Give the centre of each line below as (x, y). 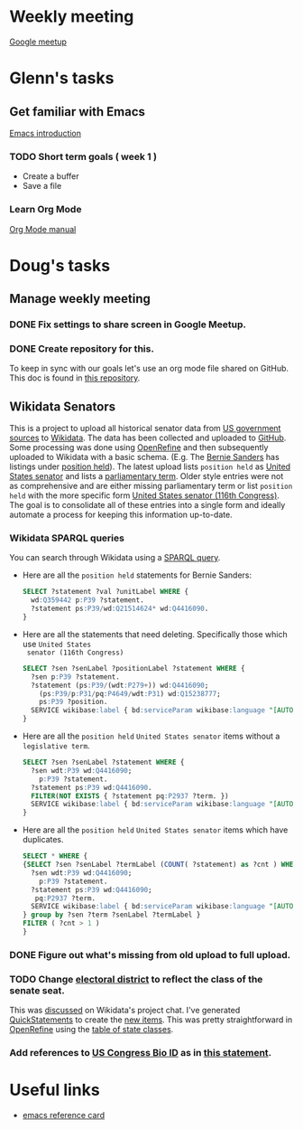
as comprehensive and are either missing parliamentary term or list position (151, 486)
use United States (57, 644)
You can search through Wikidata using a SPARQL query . (115, 558)
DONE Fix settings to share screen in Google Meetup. (128, 325)
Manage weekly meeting (80, 299)
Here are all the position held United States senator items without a (151, 736)
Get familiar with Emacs (78, 112)
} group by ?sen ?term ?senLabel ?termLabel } (111, 915)
